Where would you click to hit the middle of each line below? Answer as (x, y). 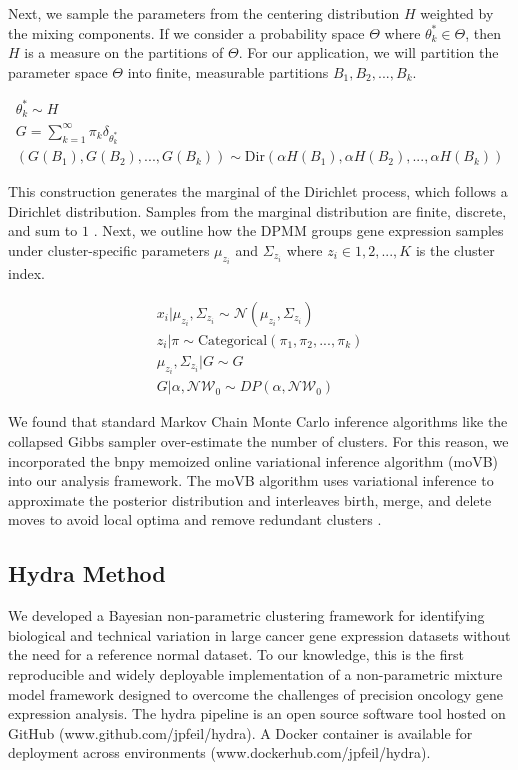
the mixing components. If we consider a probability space (186, 32)
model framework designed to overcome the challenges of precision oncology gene (255, 693)
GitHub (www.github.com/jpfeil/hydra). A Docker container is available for (240, 732)
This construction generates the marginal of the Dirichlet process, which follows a (258, 191)
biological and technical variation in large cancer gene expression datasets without (259, 634)
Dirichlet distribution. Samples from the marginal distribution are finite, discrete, (257, 210)
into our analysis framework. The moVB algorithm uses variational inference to (251, 480)
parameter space (58, 71)
